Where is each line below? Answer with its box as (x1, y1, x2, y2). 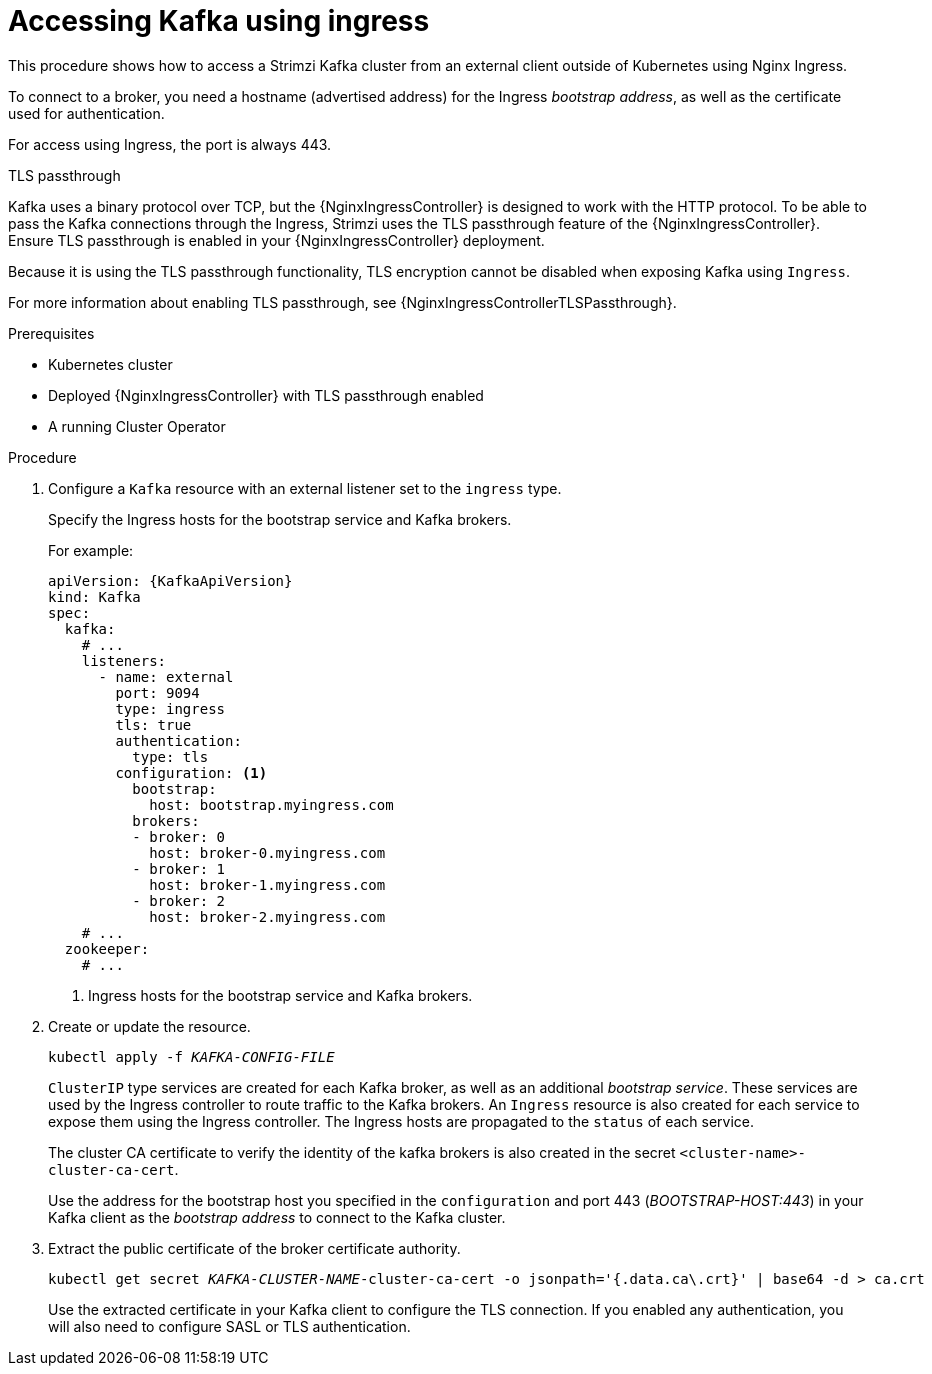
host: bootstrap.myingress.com (149, 796, 394, 813)
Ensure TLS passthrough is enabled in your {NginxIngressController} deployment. (8, 231, 545, 249)
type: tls (132, 748, 209, 765)
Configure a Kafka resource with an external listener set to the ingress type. (48, 479, 562, 497)
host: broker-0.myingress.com (149, 844, 386, 861)
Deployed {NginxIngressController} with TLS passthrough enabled (48, 386, 484, 404)
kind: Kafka (48, 588, 141, 605)
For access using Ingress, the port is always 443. (8, 135, 332, 153)
